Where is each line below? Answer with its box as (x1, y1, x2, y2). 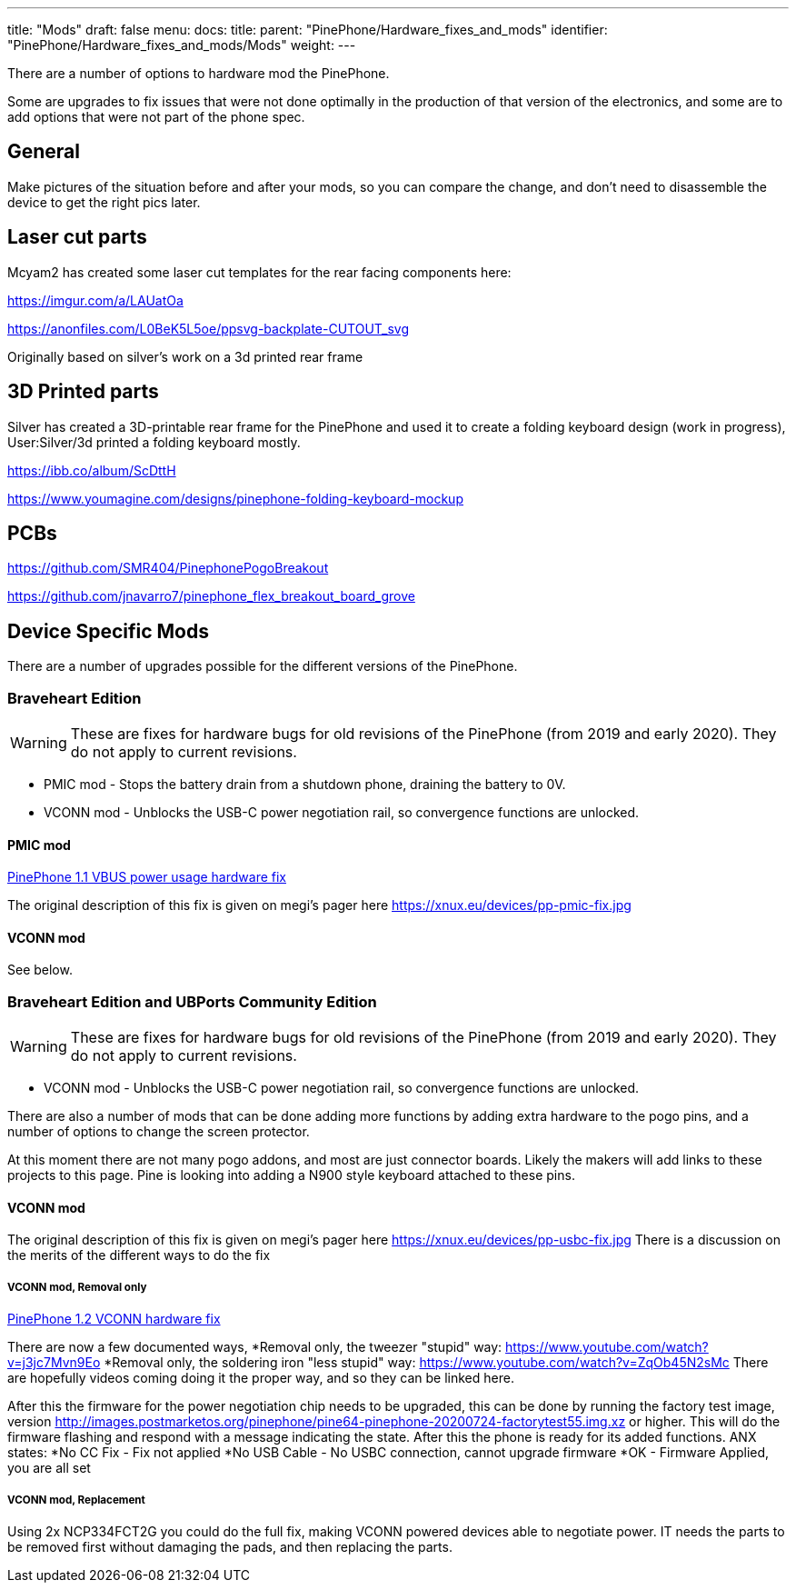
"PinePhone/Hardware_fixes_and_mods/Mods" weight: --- (7, 37, 356, 53)
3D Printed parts (7, 380, 159, 404)
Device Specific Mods (7, 619, 209, 643)
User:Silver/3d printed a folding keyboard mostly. (7, 434, 301, 450)
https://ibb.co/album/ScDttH (7, 462, 176, 478)
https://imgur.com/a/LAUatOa (7, 292, 184, 308)
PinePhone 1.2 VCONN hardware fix (7, 1311, 221, 1327)
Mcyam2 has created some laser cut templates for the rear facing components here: (7, 264, 512, 280)
